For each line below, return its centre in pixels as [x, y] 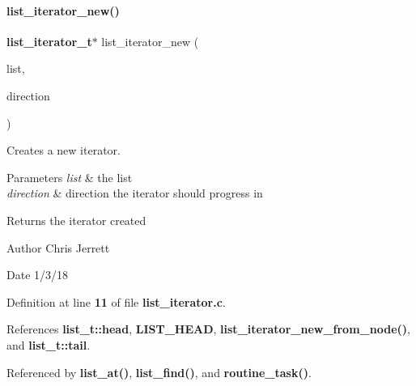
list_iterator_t [49, 41]
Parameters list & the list [70, 177]
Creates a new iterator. [64, 150]
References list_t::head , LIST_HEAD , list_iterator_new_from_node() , [208, 329]
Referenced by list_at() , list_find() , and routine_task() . [159, 372]
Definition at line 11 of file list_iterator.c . [116, 301]
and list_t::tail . [49, 344]
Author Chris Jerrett [58, 247]
